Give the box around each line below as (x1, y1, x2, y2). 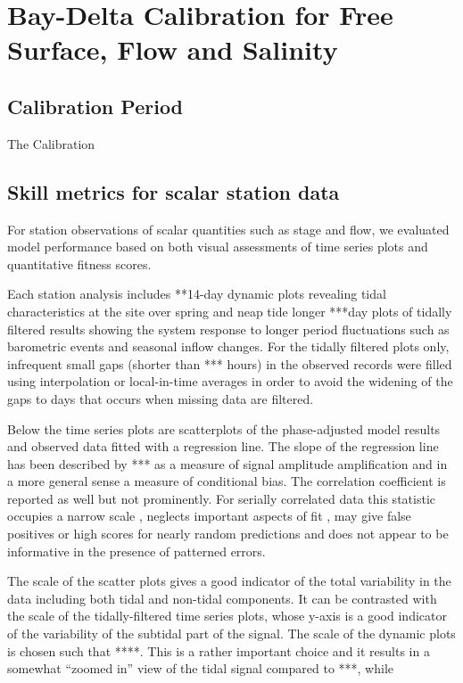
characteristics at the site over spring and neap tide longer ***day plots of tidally (7, 301, 452, 320)
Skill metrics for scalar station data (7, 177, 340, 205)
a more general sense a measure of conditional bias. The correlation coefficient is (7, 472, 446, 490)
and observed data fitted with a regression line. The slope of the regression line (7, 437, 439, 456)
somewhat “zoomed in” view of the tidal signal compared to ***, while (7, 659, 393, 678)
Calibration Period (7, 92, 184, 119)
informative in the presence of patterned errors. (7, 541, 266, 560)
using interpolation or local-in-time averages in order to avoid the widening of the (7, 372, 453, 391)
